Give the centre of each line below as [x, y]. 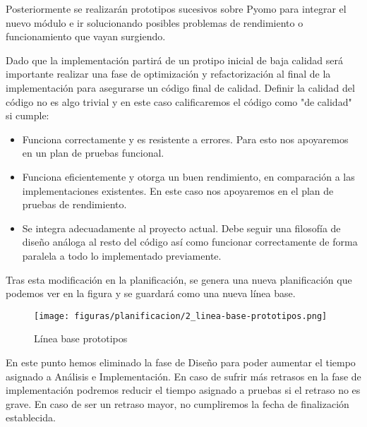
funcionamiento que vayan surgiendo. [86, 36]
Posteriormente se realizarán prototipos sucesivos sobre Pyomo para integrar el [176, 8]
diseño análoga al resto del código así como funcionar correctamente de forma [190, 242]
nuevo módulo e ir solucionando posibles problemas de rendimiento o [155, 22]
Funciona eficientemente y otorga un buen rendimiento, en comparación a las [188, 176]
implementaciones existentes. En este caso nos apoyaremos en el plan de [178, 190]
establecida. [31, 417]
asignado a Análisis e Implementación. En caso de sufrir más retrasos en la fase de [183, 376]
